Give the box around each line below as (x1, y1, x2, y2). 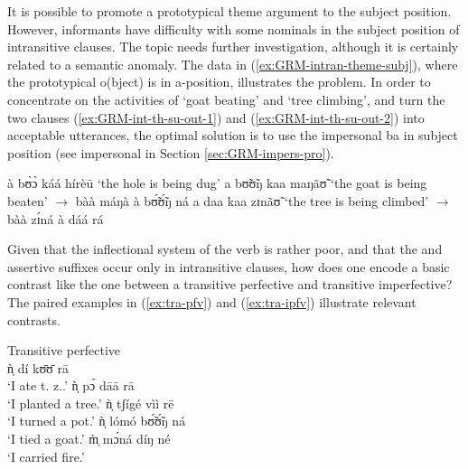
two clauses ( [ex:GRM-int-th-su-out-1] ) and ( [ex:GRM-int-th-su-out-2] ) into (7, 108, 425, 127)
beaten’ (7, 191, 48, 210)
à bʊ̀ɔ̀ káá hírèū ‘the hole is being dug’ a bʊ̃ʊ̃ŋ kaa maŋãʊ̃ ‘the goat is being (7, 174, 427, 192)
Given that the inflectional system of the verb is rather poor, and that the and (7, 239, 443, 258)
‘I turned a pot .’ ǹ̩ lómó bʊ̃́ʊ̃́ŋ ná (7, 411, 186, 430)
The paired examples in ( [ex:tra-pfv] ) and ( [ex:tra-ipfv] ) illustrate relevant (7, 292, 417, 311)
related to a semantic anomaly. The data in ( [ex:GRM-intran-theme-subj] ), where (7, 54, 458, 73)
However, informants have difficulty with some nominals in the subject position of (7, 19, 460, 38)
